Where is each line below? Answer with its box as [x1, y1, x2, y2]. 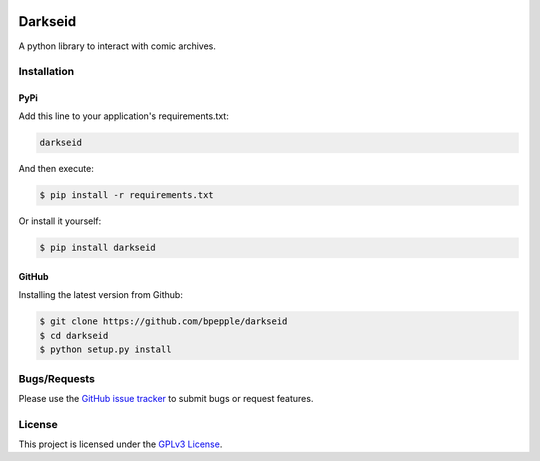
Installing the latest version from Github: [18, 289, 184, 301]
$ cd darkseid [39, 330, 109, 341]
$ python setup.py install [39, 344, 172, 355]
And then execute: [18, 163, 94, 175]
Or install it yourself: [18, 215, 102, 227]
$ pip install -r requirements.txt [39, 190, 214, 201]
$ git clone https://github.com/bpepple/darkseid [39, 316, 288, 327]
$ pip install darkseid [39, 242, 157, 254]
